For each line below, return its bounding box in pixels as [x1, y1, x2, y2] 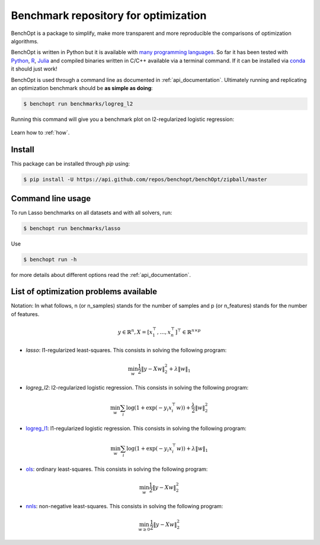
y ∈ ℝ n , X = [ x [117, 328, 153, 335]
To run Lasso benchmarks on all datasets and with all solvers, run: [11, 209, 172, 216]
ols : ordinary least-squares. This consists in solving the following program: [25, 466, 208, 473]
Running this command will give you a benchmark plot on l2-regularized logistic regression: [11, 116, 234, 123]
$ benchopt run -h [23, 256, 77, 263]
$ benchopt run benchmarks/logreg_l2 [23, 100, 133, 107]
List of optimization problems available [11, 286, 157, 297]
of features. [11, 310, 40, 317]
